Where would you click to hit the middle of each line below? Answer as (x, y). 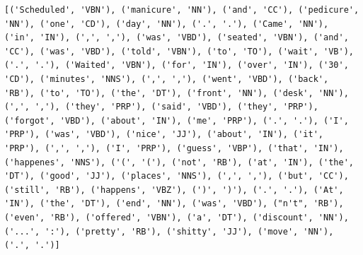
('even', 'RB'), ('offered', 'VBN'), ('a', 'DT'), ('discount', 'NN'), (177, 217)
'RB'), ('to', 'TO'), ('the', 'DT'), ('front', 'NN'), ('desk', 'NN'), (177, 93)
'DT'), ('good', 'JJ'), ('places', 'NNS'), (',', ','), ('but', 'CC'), (177, 176)
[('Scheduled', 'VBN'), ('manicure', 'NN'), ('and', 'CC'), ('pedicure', (182, 10)
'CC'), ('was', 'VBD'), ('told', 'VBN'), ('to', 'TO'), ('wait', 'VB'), (179, 51)
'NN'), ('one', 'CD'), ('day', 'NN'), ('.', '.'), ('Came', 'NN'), (167, 24)
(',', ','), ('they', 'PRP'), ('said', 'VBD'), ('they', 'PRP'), (161, 107)
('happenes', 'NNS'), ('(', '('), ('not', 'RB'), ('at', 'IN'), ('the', (179, 162)
